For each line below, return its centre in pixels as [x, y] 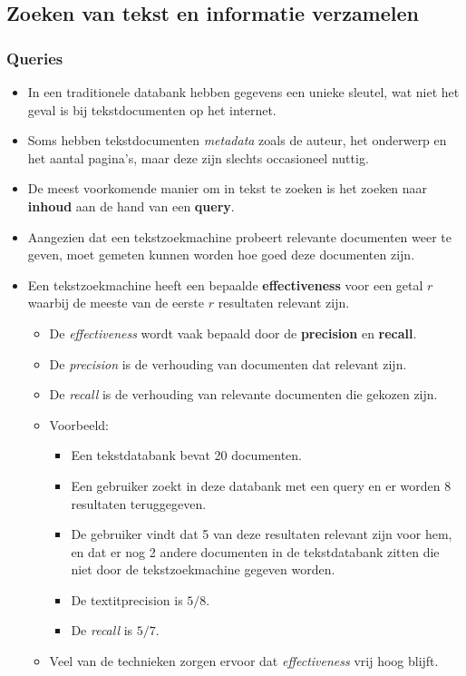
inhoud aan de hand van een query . [131, 206]
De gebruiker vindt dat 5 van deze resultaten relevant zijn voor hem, [262, 534]
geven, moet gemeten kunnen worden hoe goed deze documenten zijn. [221, 255]
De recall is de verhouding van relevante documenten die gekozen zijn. [243, 394]
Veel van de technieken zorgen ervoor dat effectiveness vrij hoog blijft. [244, 661]
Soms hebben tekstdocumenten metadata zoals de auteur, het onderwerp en [237, 140]
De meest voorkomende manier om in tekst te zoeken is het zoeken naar [228, 188]
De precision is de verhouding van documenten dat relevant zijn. [228, 363]
